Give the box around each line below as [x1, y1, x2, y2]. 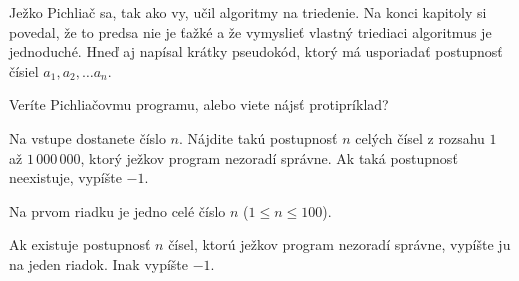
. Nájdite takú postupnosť [179, 127, 338, 148]
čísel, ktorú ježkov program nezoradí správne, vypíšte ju [168, 234, 511, 255]
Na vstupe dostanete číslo [9, 127, 166, 148]
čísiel [9, 60, 39, 81]
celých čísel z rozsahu [355, 127, 485, 148]
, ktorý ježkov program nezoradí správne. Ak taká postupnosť [80, 147, 458, 168]
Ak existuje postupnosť [9, 234, 151, 255]
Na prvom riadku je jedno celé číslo [9, 200, 226, 221]
